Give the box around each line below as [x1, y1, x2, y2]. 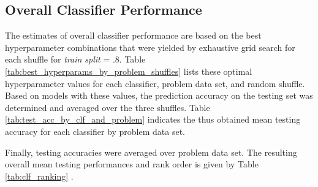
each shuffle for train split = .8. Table [5, 53, 146, 66]
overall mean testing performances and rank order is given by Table [5, 158, 259, 170]
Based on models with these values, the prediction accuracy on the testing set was [5, 89, 313, 102]
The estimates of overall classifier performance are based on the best [5, 29, 262, 42]
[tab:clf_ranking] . [5, 169, 74, 182]
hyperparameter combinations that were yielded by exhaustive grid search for [5, 40, 295, 53]
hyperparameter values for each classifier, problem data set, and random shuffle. [5, 77, 305, 90]
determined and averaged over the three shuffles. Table [5, 101, 210, 113]
